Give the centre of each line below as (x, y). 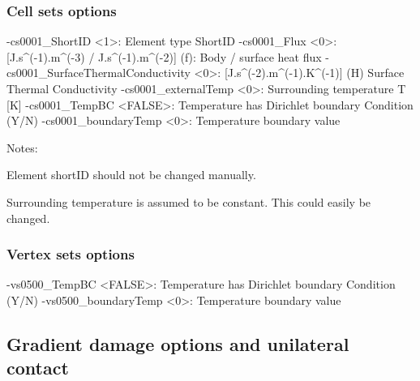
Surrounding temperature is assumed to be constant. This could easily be (189, 201)
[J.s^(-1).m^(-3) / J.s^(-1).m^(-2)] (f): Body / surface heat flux (164, 56)
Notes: (22, 147)
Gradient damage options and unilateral (178, 343)
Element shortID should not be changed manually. (131, 175)
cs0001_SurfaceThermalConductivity (99, 73)
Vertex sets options (71, 254)
